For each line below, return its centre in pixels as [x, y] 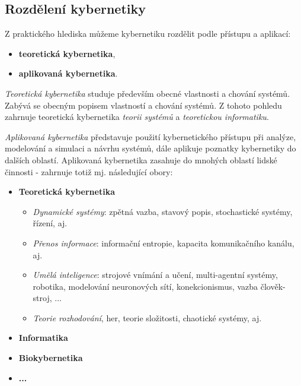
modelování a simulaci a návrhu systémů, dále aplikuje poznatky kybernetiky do [150, 148]
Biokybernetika [51, 358]
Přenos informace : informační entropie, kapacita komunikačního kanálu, [164, 243]
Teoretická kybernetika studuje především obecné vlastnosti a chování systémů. [148, 93]
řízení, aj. [50, 223]
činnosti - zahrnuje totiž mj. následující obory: [89, 171]
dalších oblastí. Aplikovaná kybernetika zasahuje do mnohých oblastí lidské [141, 159]
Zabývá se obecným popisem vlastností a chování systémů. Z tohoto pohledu [143, 105]
